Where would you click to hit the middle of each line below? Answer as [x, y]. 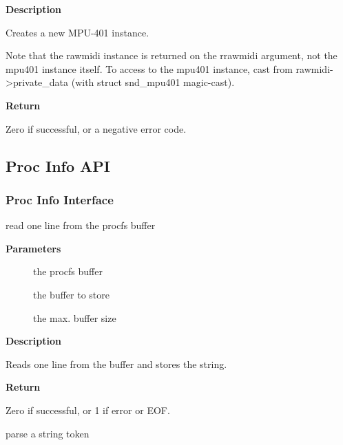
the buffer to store [71, 294]
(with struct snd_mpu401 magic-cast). [153, 82]
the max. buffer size [75, 317]
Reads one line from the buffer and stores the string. [116, 363]
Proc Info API [58, 165]
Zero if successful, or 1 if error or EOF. [88, 410]
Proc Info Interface [60, 199]
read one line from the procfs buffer [81, 225]
